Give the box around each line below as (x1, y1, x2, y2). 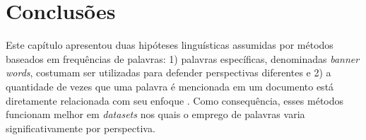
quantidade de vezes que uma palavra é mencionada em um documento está (6, 78, 334, 93)
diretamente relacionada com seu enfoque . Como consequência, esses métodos (6, 93, 344, 107)
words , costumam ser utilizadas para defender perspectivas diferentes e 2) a (6, 65, 331, 80)
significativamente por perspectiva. (6, 120, 155, 135)
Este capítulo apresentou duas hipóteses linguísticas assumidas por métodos (6, 37, 333, 52)
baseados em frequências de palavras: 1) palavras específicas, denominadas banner (6, 51, 360, 66)
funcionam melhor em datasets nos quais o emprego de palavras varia (6, 107, 305, 122)
